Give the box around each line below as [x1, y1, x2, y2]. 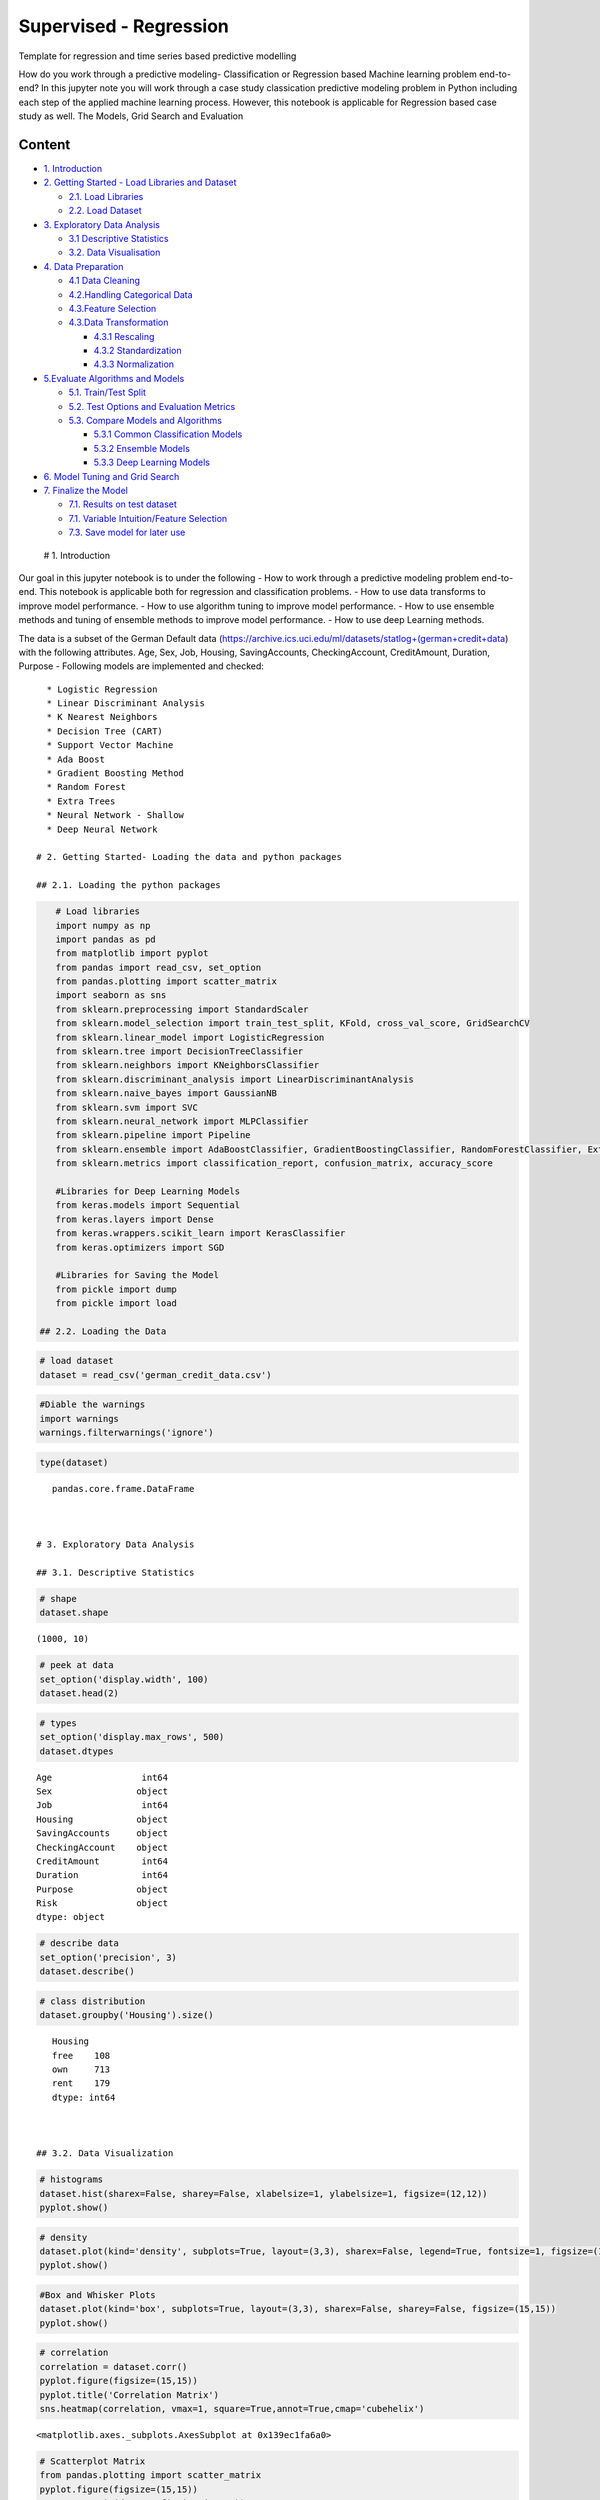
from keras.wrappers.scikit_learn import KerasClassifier [55, 1228, 346, 1239]
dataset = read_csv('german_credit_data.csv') [39, 1369, 272, 1380]
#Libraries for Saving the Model [55, 1270, 220, 1281]
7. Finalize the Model [43, 485, 129, 496]
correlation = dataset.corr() [39, 2361, 188, 2372]
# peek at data [39, 1660, 114, 1671]
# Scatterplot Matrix [39, 2455, 146, 2467]
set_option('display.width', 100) [39, 1673, 209, 1685]
